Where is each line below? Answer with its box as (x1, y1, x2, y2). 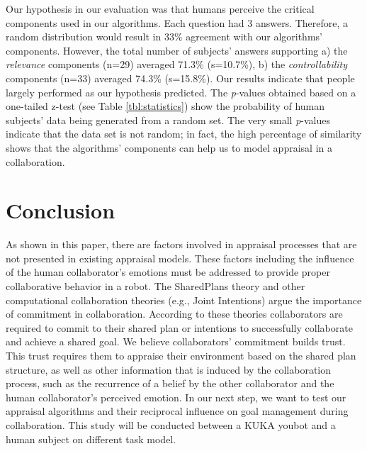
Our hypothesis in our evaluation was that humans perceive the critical (6, 1, 315, 16)
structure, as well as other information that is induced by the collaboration (6, 362, 332, 377)
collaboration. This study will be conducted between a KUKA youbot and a (6, 417, 336, 432)
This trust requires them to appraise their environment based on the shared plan (6, 348, 356, 362)
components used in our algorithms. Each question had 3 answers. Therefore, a (6, 15, 349, 30)
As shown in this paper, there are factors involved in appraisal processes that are (6, 237, 357, 252)
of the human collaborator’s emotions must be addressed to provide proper (6, 265, 330, 279)
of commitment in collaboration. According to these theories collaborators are (6, 306, 343, 321)
